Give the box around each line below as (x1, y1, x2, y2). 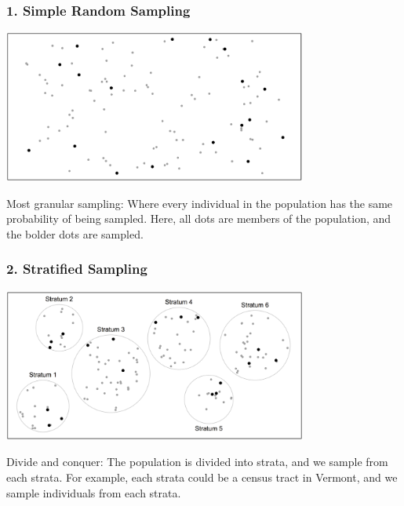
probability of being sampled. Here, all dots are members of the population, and (6, 210, 391, 227)
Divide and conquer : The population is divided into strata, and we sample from (6, 453, 388, 470)
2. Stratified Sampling (6, 259, 147, 278)
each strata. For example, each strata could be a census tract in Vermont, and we (6, 469, 398, 486)
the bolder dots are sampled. (6, 225, 144, 242)
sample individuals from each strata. (6, 484, 181, 501)
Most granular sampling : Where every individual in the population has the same (6, 195, 393, 211)
